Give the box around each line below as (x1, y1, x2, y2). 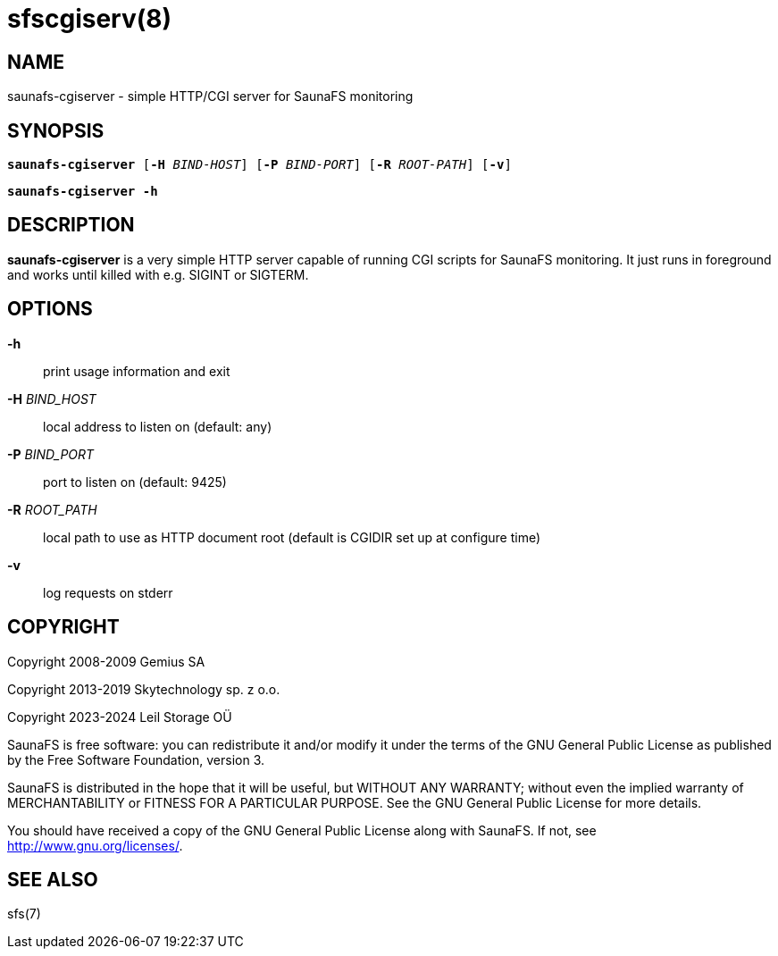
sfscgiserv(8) (7, 4, 172, 34)
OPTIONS (7, 298, 93, 321)
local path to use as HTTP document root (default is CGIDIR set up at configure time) (43, 529, 541, 545)
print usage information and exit (43, 363, 230, 379)
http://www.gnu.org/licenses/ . (7, 837, 183, 853)
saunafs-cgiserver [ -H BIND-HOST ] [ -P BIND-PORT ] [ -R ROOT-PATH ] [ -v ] (7, 157, 512, 172)
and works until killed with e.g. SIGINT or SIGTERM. (7, 266, 309, 282)
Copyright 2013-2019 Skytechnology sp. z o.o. (7, 681, 280, 697)
